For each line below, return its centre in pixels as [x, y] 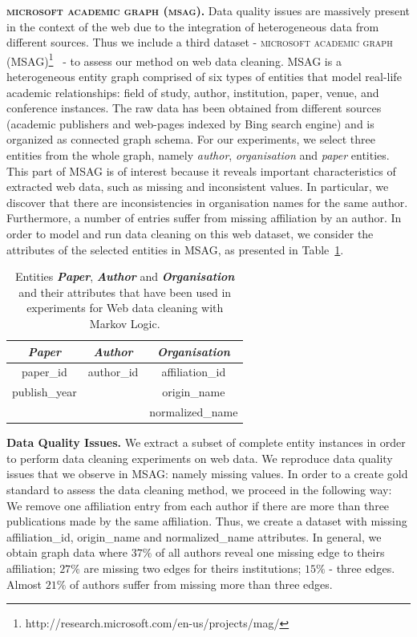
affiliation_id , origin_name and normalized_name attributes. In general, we [194, 536]
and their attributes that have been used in [125, 292]
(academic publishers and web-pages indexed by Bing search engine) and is [190, 123]
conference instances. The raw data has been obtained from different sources [194, 108]
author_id [113, 372]
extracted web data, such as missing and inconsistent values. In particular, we [198, 187]
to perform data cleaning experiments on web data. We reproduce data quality [200, 458]
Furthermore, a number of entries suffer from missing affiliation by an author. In [204, 218]
